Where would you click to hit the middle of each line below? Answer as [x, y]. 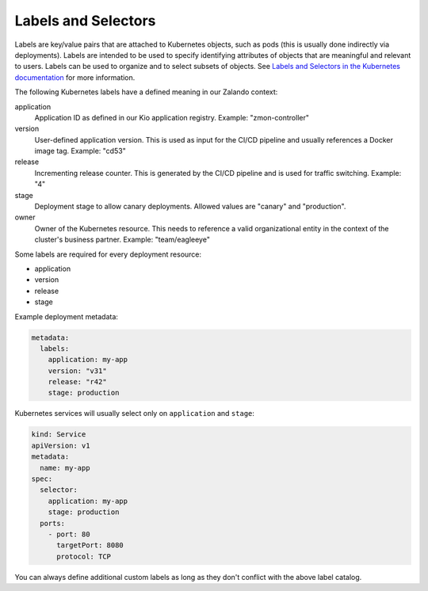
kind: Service [59, 435]
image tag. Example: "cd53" [80, 151]
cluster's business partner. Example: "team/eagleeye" [122, 240]
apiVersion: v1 [61, 445]
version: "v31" [77, 371]
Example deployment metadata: [67, 316]
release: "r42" [77, 382]
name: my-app [65, 468]
